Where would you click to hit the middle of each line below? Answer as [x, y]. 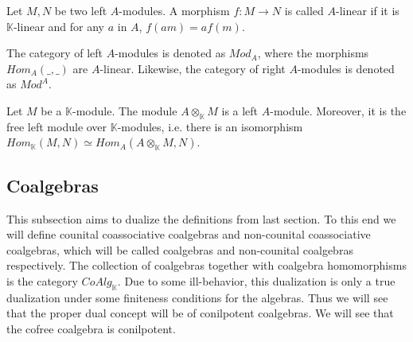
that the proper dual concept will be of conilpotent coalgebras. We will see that [200, 313]
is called [304, 10]
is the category [42, 280]
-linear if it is [367, 10]
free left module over [57, 126]
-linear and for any [58, 26]
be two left [81, 10]
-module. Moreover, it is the [338, 110]
